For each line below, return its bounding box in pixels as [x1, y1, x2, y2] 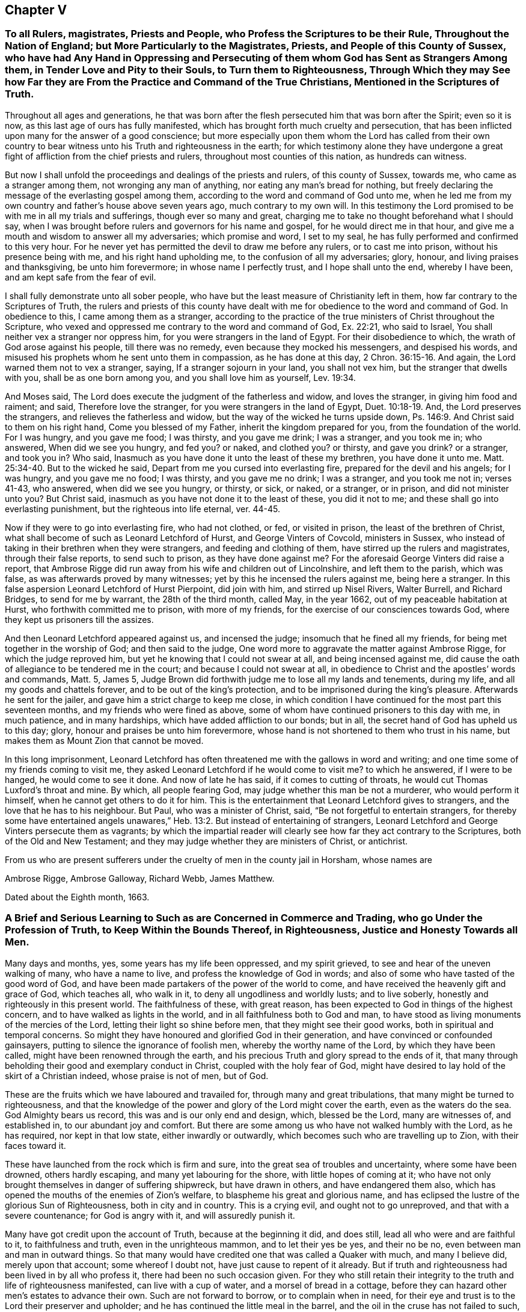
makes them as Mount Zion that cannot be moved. [5, 735, 204, 746]
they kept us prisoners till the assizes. [5, 614, 154, 625]
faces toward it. [5, 1140, 66, 1151]
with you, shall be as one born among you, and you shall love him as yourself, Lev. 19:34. [5, 372, 356, 383]
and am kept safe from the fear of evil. [5, 271, 156, 282]
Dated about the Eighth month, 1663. [5, 891, 150, 902]
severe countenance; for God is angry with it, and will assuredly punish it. [5, 1210, 295, 1221]
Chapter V [5, 2, 67, 17]
